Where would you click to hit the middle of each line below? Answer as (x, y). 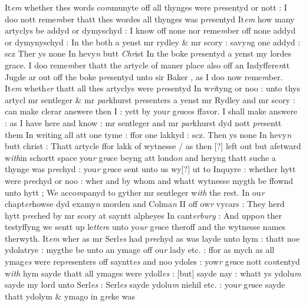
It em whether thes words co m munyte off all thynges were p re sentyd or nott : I (146, 7)
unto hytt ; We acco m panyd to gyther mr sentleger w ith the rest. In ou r (135, 192)
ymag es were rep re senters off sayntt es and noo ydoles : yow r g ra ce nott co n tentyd (152, 261)
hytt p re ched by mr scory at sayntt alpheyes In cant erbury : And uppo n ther (143, 215)
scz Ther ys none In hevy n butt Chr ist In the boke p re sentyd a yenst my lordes (148, 53)
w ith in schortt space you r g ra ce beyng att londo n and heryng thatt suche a (140, 157)
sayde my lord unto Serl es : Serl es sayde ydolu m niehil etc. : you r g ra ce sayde (145, 284)
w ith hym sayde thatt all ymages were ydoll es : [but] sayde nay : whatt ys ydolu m (153, 273)
